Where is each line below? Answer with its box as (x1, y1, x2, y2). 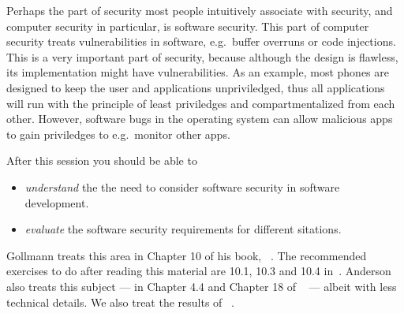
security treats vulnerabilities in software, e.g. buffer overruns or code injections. (6, 33, 396, 50)
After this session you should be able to (6, 152, 197, 169)
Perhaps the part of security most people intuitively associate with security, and (6, 2, 393, 18)
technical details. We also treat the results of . (6, 293, 234, 310)
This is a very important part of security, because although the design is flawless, (6, 48, 398, 65)
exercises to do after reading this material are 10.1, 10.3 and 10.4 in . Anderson (6, 263, 391, 279)
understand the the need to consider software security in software (24, 178, 340, 195)
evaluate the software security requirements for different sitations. (24, 221, 342, 237)
